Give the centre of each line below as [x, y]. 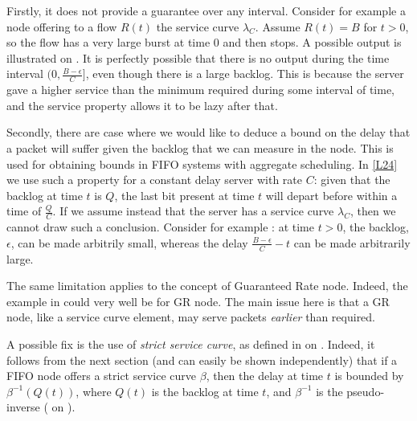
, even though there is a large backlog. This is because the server [245, 74]
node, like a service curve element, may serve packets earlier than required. [191, 317]
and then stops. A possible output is [312, 42]
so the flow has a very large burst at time [108, 42]
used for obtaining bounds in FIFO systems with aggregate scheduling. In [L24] [202, 163]
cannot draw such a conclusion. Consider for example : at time [160, 227]
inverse [23, 407]
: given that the [352, 180]
